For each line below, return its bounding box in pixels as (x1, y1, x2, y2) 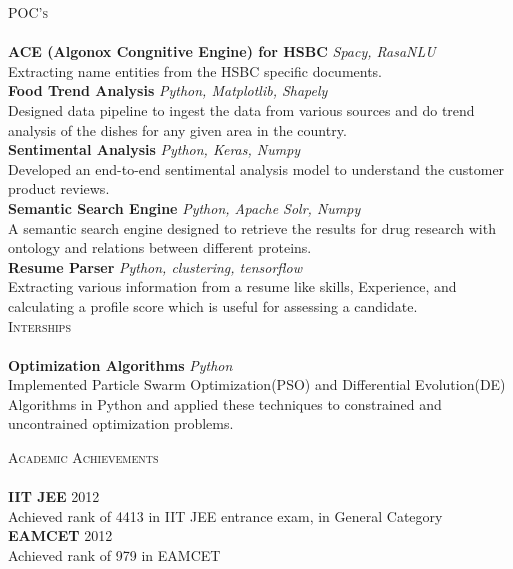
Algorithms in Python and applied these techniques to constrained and (8, 393, 442, 414)
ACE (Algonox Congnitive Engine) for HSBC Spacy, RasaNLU (8, 41, 436, 62)
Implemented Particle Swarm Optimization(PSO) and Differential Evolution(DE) (8, 374, 506, 395)
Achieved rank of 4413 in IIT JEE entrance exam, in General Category (8, 505, 443, 526)
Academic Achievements (8, 447, 159, 468)
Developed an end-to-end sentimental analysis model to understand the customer (8, 158, 505, 179)
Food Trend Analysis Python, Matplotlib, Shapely (8, 80, 328, 101)
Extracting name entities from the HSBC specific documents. (8, 60, 383, 81)
